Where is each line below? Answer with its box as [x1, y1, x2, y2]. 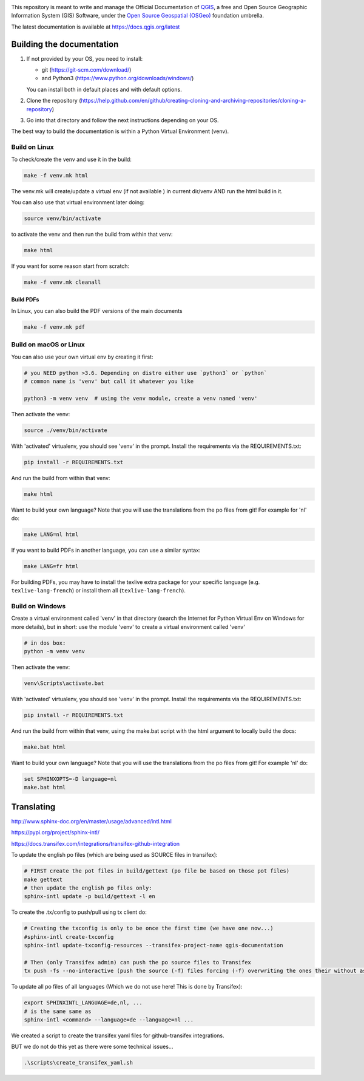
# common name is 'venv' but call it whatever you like [24, 377, 194, 385]
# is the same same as [24, 1007, 92, 1015]
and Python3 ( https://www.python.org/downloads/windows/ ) [41, 75, 194, 82]
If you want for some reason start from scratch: [11, 262, 130, 270]
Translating [11, 801, 56, 812]
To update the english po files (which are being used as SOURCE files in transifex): [11, 851, 218, 859]
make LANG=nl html [24, 530, 79, 538]
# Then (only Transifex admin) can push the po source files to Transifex [24, 959, 252, 966]
